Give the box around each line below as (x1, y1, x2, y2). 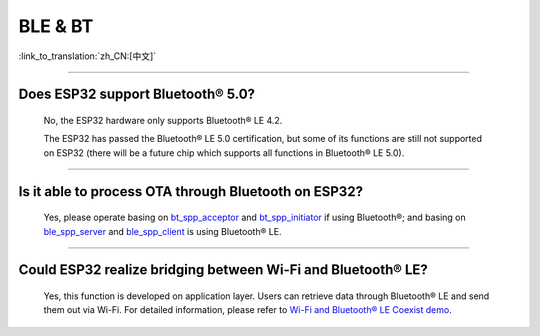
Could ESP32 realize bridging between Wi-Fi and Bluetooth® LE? (18, 261, 429, 279)
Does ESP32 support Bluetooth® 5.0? (18, 86, 255, 103)
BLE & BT (18, 15, 94, 37)
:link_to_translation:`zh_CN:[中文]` (18, 50, 157, 62)
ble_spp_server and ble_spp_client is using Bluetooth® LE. (43, 225, 282, 237)
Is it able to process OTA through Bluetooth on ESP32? (18, 183, 364, 200)
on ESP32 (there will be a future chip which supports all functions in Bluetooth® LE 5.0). (43, 146, 405, 159)
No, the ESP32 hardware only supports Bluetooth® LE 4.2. (43, 114, 283, 126)
